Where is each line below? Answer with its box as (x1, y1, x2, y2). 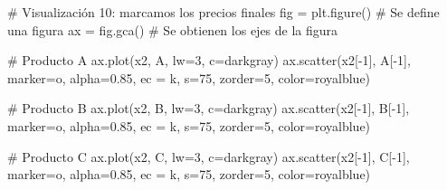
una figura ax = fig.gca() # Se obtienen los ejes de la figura (7, 20, 338, 39)
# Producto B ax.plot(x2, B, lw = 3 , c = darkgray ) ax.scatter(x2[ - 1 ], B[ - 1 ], (7, 99, 410, 118)
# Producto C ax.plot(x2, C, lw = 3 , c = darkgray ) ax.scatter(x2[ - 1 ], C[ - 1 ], (7, 147, 410, 166)
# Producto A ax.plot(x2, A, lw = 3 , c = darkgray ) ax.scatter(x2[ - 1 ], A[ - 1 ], (7, 51, 411, 70)
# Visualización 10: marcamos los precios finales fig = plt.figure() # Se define (7, 3, 440, 21)
